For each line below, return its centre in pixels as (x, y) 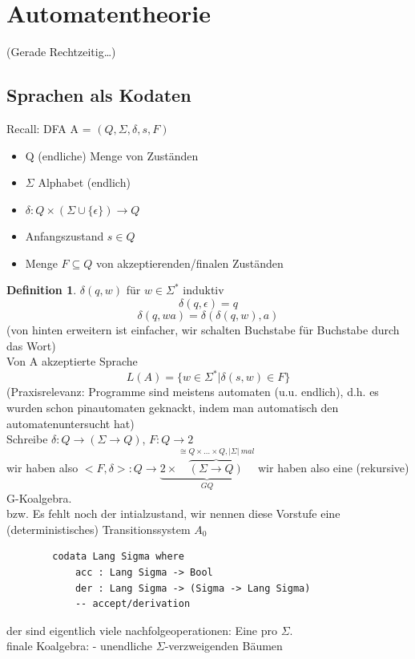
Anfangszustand (64, 236)
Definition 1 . (42, 290)
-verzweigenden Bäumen (224, 646)
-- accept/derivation (133, 604)
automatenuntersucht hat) (71, 423)
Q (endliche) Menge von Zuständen (112, 155)
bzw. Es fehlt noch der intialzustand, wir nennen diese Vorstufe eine (173, 513)
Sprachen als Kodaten (99, 95)
